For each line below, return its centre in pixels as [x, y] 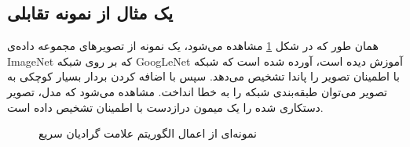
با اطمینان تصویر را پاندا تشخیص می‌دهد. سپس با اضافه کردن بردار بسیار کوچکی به [203, 76]
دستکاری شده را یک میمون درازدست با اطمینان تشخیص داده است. [165, 107]
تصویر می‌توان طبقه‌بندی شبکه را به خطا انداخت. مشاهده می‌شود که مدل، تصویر [197, 91]
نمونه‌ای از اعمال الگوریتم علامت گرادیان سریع [148, 133]
